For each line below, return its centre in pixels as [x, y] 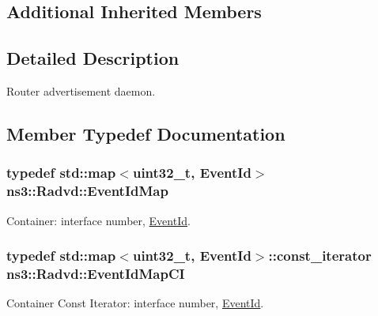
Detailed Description [93, 58]
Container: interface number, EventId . [98, 220]
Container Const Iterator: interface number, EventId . [135, 303]
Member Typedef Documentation [146, 133]
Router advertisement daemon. [81, 90]
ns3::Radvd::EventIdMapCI [96, 273]
